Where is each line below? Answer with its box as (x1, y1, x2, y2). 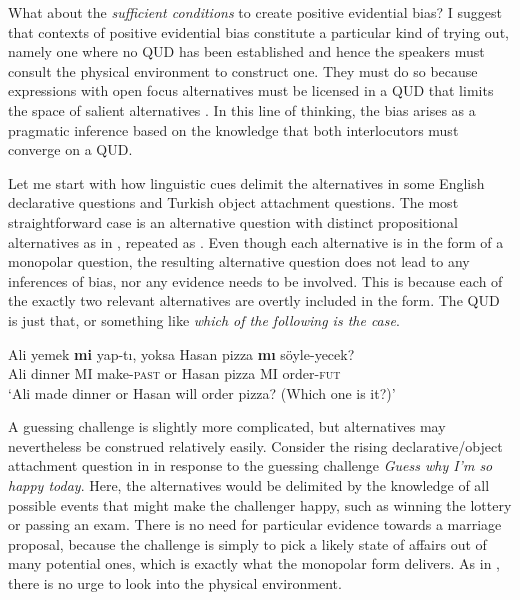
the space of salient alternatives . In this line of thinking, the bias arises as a (8, 99, 476, 120)
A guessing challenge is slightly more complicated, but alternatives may (8, 416, 446, 437)
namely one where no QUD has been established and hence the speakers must (8, 41, 485, 62)
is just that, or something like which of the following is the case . (8, 309, 400, 330)
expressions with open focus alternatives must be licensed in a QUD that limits (8, 80, 494, 101)
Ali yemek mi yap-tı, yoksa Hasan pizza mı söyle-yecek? (8, 343, 355, 364)
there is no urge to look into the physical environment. (8, 573, 342, 594)
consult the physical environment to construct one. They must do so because (8, 60, 478, 81)
